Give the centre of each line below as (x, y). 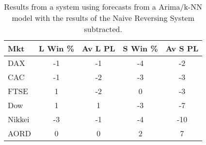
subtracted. (103, 29)
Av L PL (99, 48)
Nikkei (19, 119)
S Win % (140, 48)
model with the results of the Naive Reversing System (103, 18)
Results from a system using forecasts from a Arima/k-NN (103, 7)
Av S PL (182, 48)
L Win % (57, 48)
